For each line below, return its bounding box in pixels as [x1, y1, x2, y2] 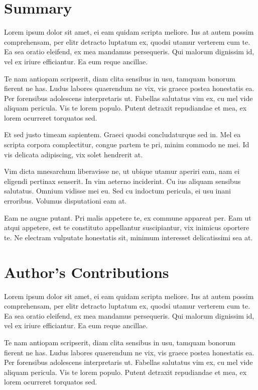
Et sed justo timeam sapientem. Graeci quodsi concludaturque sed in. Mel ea [4, 129, 241, 140]
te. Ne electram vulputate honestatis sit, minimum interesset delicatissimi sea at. [4, 232, 253, 242]
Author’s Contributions [4, 261, 169, 282]
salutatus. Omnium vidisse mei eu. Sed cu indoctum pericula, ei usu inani [4, 185, 231, 196]
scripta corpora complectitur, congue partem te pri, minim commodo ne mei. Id [4, 139, 249, 150]
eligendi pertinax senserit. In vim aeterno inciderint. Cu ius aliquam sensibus [4, 175, 241, 186]
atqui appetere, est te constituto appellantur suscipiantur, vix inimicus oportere [4, 222, 249, 233]
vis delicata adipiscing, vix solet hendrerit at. [4, 149, 143, 159]
